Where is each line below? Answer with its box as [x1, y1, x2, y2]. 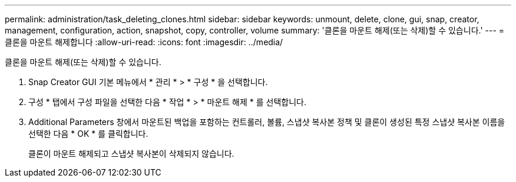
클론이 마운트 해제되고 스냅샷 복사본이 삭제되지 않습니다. [28, 149, 234, 159]
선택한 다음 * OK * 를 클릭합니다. [28, 129, 148, 139]
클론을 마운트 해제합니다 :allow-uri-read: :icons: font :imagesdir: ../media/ [5, 37, 283, 47]
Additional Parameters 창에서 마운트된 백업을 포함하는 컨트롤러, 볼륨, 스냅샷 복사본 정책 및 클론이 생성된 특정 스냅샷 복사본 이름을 [28, 117, 505, 127]
